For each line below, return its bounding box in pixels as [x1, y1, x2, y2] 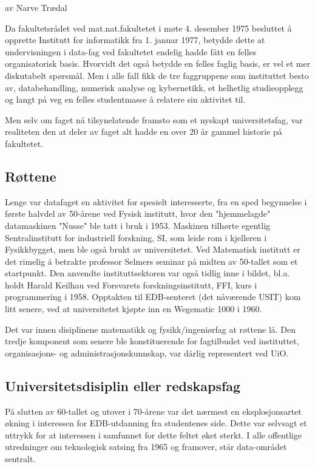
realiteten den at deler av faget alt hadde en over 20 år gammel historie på [5, 125, 282, 138]
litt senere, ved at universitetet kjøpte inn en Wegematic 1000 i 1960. [5, 302, 262, 315]
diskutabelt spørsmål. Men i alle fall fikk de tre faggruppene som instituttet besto [5, 69, 309, 81]
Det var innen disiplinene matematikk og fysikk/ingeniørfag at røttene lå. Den [5, 322, 296, 335]
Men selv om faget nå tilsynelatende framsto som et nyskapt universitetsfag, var [5, 113, 303, 126]
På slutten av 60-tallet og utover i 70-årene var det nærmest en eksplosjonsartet [5, 404, 302, 417]
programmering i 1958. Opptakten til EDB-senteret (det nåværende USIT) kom [5, 290, 301, 303]
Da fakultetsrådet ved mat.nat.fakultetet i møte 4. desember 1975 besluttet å [5, 21, 292, 34]
